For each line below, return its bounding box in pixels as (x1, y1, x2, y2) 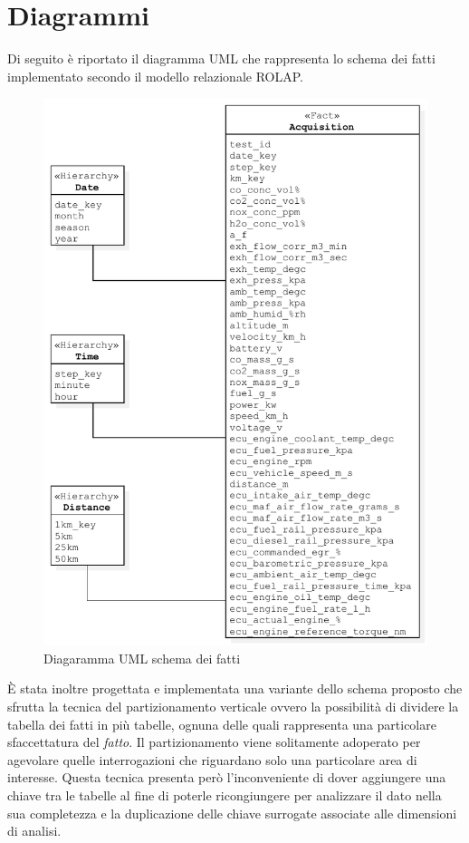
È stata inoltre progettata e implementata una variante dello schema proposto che (7, 679, 463, 698)
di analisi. (7, 821, 62, 840)
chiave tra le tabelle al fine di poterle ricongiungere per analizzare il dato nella (7, 785, 442, 804)
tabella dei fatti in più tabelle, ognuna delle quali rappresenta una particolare (7, 714, 436, 733)
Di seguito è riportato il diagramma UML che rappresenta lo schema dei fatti (7, 49, 435, 68)
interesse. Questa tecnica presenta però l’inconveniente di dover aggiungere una (7, 768, 446, 787)
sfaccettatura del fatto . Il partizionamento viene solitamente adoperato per (7, 732, 421, 751)
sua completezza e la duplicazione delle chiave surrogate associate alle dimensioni (7, 803, 457, 822)
